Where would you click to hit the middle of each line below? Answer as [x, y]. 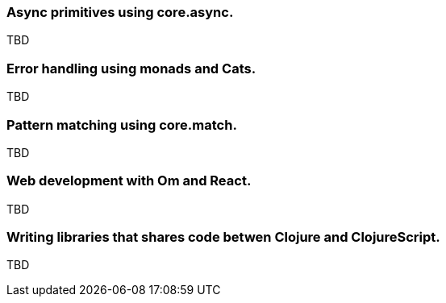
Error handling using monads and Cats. [131, 68]
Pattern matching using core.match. [122, 125]
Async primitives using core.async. [120, 12]
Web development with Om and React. [129, 181]
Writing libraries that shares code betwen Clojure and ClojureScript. [223, 237]
